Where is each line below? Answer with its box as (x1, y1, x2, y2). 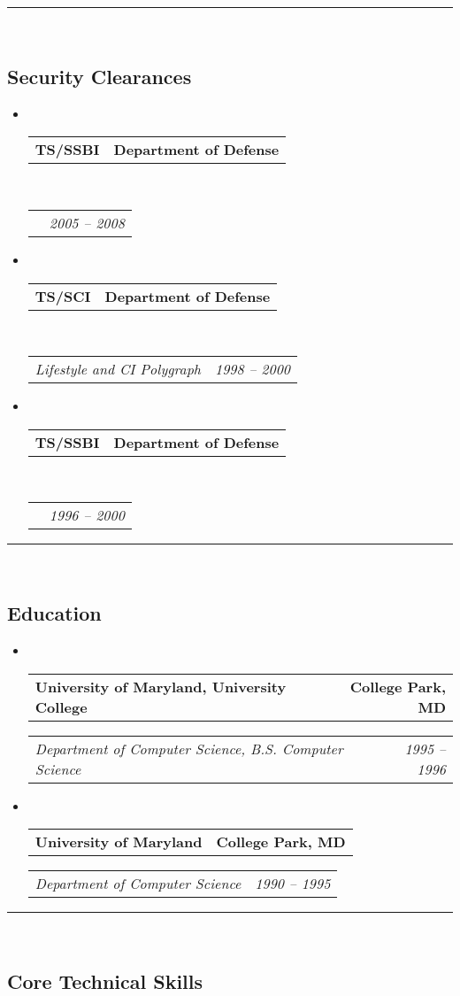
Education (7, 599, 102, 627)
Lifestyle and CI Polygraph (34, 359, 201, 380)
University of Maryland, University (34, 676, 287, 697)
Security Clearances (7, 62, 192, 89)
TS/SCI (34, 285, 91, 306)
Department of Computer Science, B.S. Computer (34, 737, 343, 759)
